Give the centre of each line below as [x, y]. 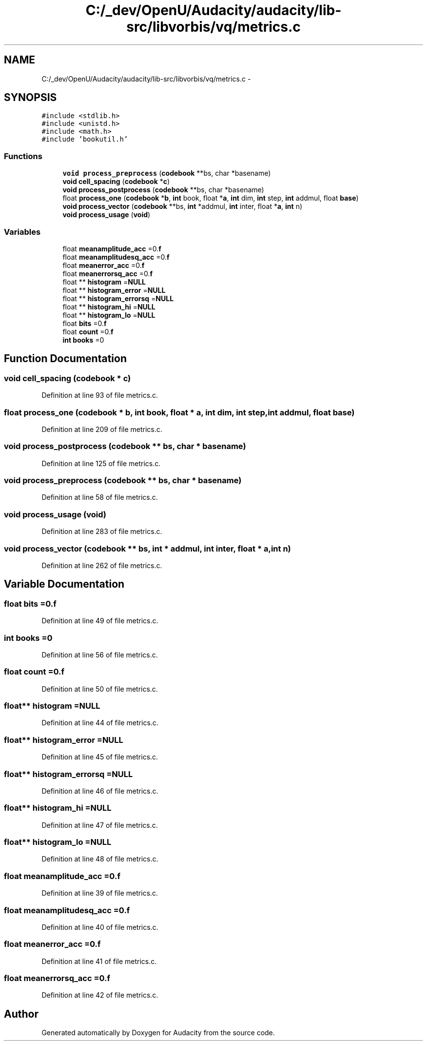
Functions [23, 156]
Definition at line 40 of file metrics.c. [100, 927]
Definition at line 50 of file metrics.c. [100, 689]
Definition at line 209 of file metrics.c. [102, 429]
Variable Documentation [64, 584]
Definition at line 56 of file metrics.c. [100, 655]
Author [21, 1014]
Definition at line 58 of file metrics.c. [100, 497]
